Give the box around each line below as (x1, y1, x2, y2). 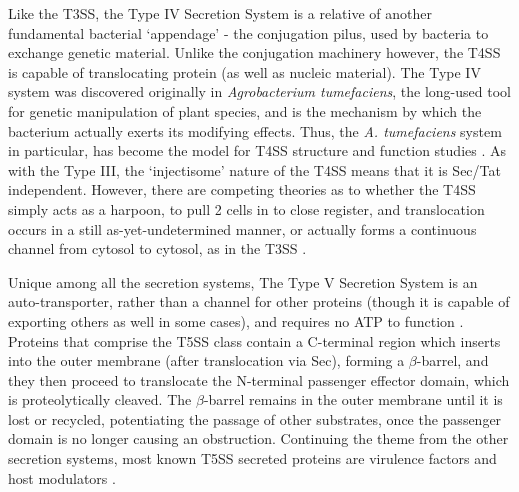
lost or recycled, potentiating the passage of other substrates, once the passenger (8, 408, 502, 429)
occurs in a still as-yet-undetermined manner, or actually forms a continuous (8, 218, 477, 239)
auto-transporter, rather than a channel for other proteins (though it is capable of (8, 291, 510, 312)
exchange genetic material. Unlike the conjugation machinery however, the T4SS (8, 42, 501, 63)
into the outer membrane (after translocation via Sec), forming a (8, 350, 405, 371)
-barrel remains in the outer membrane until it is (203, 389, 503, 410)
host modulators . (8, 467, 116, 488)
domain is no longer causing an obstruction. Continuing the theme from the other (8, 428, 509, 449)
